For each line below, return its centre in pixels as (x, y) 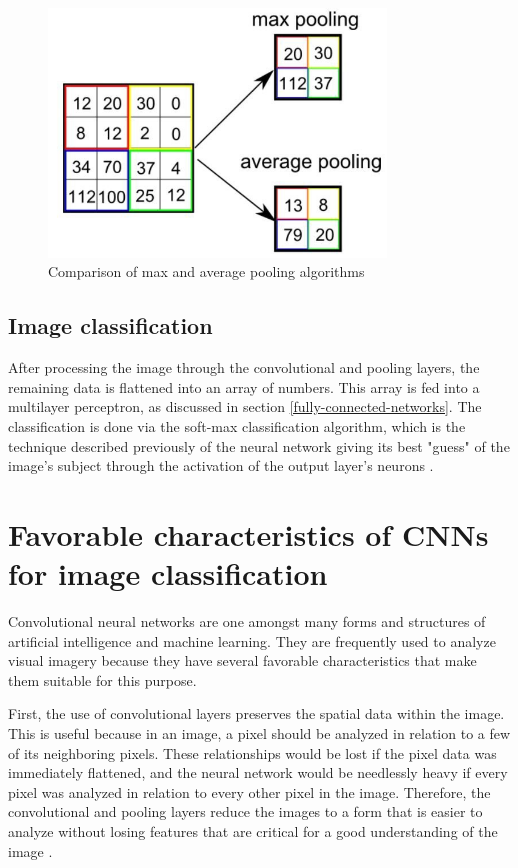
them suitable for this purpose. (102, 679)
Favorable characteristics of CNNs (248, 533)
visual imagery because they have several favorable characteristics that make (242, 660)
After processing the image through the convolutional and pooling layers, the (244, 367)
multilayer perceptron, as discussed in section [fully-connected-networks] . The (245, 406)
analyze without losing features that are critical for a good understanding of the (253, 831)
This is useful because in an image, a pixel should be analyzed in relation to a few (259, 733)
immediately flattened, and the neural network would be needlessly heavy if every (258, 772)
